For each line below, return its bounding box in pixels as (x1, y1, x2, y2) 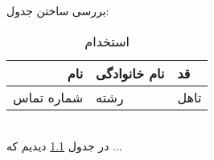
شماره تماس (13, 87, 84, 106)
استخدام (84, 31, 130, 50)
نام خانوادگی (96, 63, 165, 82)
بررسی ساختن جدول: (6, 2, 109, 19)
